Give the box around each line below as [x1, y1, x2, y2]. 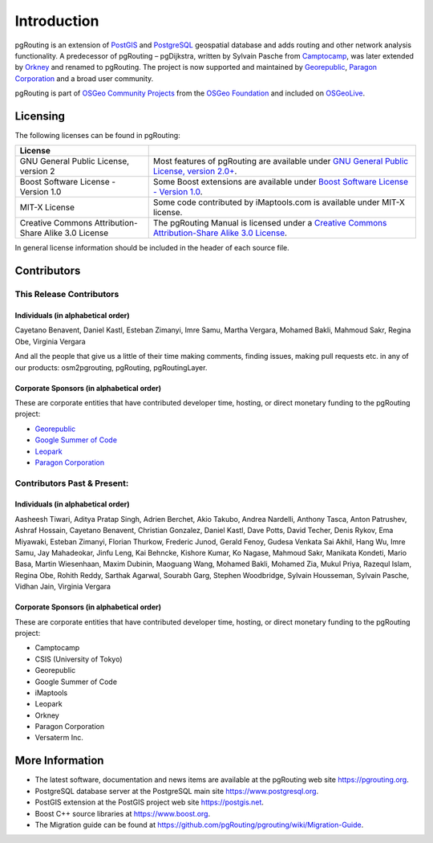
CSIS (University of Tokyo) [34, 654, 123, 664]
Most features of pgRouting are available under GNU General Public [152, 156, 409, 167]
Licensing [14, 109, 66, 123]
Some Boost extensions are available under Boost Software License [152, 177, 409, 188]
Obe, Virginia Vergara [14, 336, 86, 346]
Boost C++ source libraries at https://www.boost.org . [34, 808, 211, 818]
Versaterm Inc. [34, 733, 83, 743]
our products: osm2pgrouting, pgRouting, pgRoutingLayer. [14, 362, 208, 373]
